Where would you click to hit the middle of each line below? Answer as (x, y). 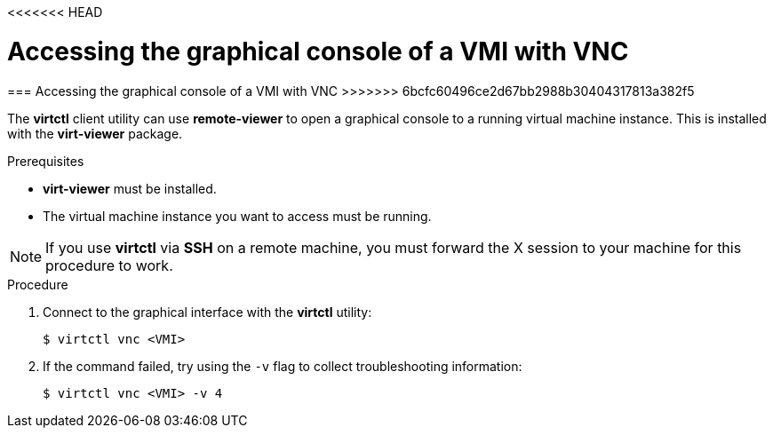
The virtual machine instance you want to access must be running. (237, 216)
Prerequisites (46, 161)
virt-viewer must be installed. (130, 188)
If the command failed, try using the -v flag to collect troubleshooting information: (283, 366)
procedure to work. (109, 265)
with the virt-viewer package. (95, 133)
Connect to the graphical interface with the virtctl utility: (207, 312)
